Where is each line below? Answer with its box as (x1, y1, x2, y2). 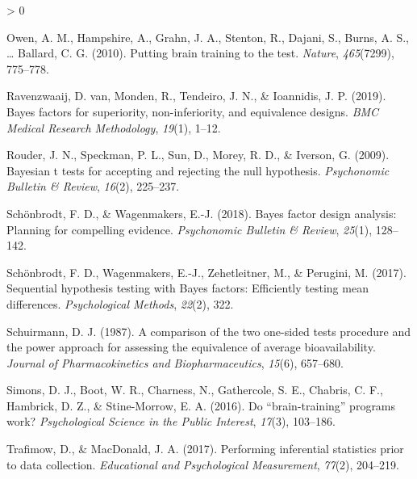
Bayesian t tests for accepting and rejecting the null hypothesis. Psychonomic (6, 162, 390, 179)
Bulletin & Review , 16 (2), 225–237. (6, 178, 180, 195)
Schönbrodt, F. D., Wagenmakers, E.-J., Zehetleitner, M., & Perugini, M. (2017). (6, 263, 407, 280)
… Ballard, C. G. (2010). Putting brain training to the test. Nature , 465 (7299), (6, 44, 394, 61)
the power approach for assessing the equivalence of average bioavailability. (6, 338, 376, 355)
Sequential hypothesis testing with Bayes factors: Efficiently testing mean (6, 279, 369, 296)
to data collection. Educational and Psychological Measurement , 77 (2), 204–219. (6, 456, 400, 473)
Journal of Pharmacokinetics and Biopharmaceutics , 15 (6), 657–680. (6, 354, 344, 371)
